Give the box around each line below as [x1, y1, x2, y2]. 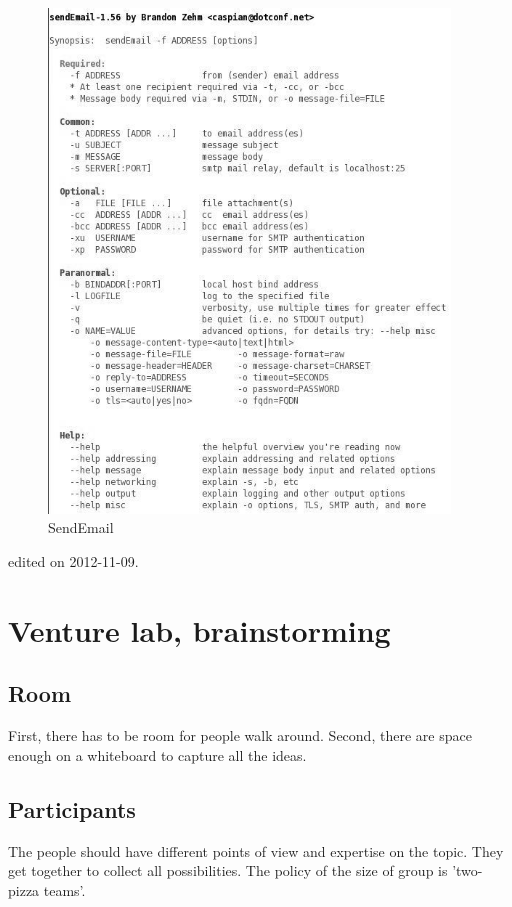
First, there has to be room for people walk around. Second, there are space [8, 725, 472, 746]
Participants [8, 793, 136, 824]
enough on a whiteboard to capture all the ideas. [8, 744, 307, 765]
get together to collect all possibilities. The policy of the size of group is [8, 860, 448, 881]
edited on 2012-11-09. [8, 551, 139, 572]
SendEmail [48, 517, 114, 538]
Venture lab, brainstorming [8, 609, 391, 650]
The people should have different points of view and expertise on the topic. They [8, 840, 504, 861]
